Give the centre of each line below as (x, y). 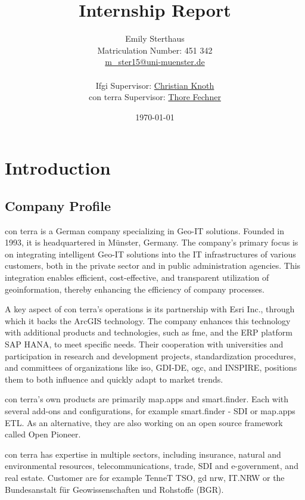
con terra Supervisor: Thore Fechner (155, 97)
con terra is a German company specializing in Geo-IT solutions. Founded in (145, 230)
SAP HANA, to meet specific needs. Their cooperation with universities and (144, 344)
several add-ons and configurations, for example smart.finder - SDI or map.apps (150, 410)
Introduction (58, 168)
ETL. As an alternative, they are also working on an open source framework (144, 422)
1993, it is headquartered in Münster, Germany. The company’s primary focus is (152, 242)
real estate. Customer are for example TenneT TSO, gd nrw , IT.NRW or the (145, 477)
